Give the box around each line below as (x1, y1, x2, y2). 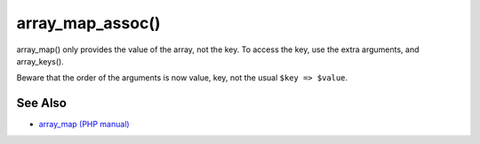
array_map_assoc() (16, 13, 161, 33)
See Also (16, 95, 67, 110)
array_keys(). (16, 56, 64, 66)
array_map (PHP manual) (38, 119, 130, 130)
